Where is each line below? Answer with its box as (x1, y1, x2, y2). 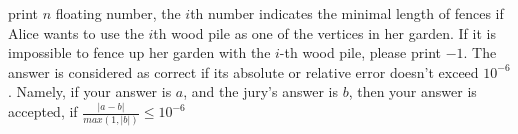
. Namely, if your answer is (8, 81, 172, 102)
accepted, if (8, 101, 78, 122)
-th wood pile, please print (279, 42, 441, 63)
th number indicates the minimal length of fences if (190, 3, 504, 23)
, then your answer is (348, 81, 477, 102)
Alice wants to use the (8, 22, 144, 43)
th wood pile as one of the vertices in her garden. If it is (153, 22, 496, 43)
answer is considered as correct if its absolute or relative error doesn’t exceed (8, 61, 479, 82)
